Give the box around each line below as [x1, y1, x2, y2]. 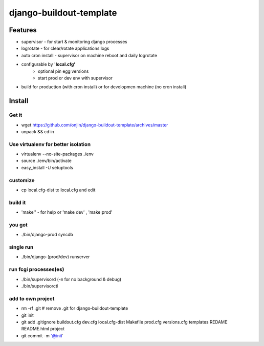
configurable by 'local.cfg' [21, 61, 76, 67]
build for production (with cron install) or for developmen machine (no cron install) [21, 84, 187, 90]
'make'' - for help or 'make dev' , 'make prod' [21, 209, 112, 215]
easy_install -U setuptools [21, 164, 73, 170]
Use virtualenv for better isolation [9, 141, 91, 147]
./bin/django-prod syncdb [21, 232, 73, 238]
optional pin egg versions [38, 68, 89, 74]
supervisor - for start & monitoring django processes [21, 39, 128, 45]
